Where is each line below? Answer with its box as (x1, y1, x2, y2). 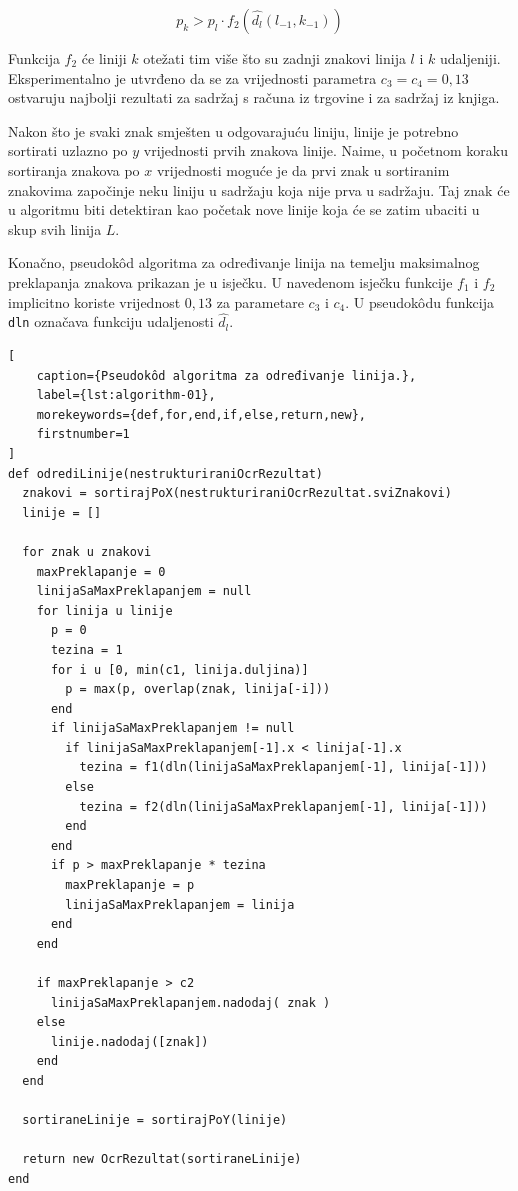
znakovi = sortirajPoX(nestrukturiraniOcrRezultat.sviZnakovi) (22, 486, 452, 501)
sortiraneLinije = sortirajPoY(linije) (22, 1113, 288, 1128)
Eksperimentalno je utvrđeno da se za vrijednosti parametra (8, 67, 377, 88)
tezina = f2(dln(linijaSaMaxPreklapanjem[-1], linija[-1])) (79, 799, 488, 814)
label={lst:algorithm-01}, (36, 388, 216, 403)
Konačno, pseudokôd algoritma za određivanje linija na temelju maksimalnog (8, 252, 480, 273)
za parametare (216, 291, 304, 312)
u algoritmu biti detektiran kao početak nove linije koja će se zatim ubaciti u (8, 199, 480, 220)
